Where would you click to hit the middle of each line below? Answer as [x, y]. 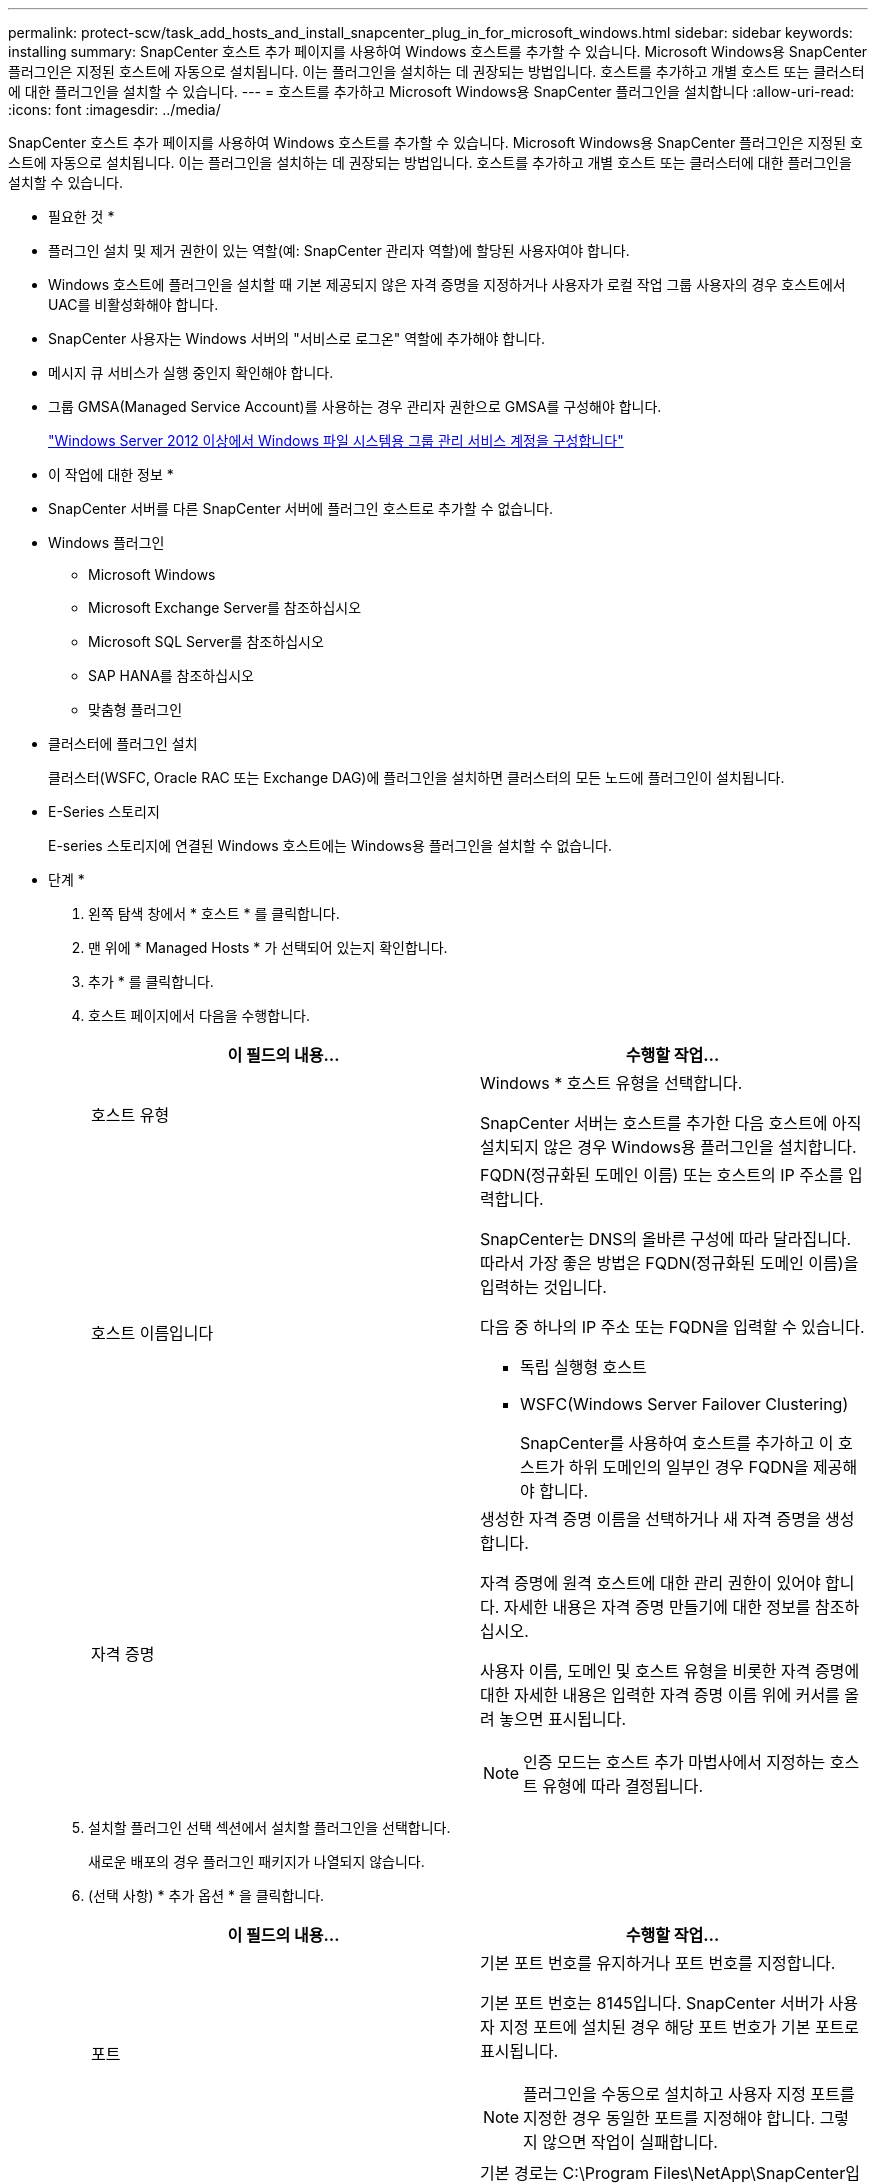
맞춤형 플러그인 [135, 709]
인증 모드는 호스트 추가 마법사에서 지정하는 [674, 1762]
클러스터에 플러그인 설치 [123, 743]
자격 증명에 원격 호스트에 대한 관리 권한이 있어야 [650, 1583]
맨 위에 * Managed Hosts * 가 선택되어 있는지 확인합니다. [268, 947]
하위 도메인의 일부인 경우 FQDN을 [688, 1467]
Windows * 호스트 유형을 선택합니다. [611, 1083]
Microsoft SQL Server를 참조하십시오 [206, 641]
